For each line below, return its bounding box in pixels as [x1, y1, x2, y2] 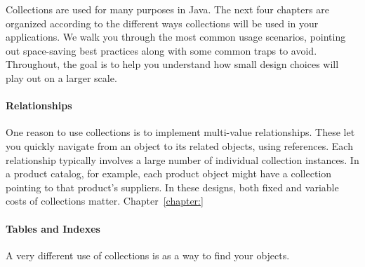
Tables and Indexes [6, 221, 100, 235]
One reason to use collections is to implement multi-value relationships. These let [6, 125, 355, 139]
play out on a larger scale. [6, 70, 117, 85]
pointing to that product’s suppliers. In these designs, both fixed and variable [6, 179, 339, 194]
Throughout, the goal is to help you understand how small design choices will [6, 57, 339, 71]
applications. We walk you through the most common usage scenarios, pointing [6, 29, 346, 44]
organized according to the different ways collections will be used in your [6, 15, 319, 30]
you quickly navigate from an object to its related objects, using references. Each [6, 138, 353, 153]
